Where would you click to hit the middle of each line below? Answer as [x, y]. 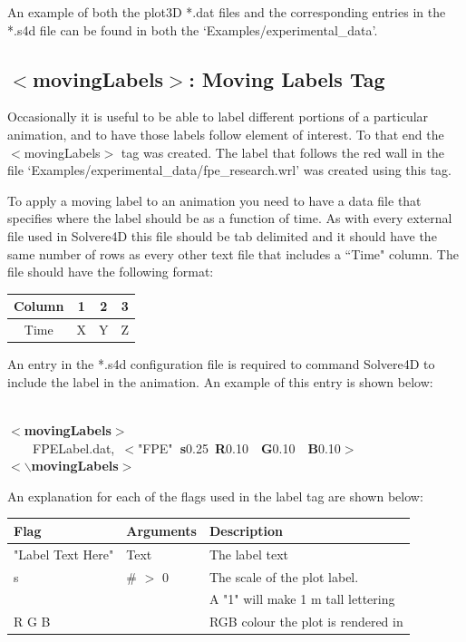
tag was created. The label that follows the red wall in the [282, 152]
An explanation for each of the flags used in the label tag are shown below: [215, 496]
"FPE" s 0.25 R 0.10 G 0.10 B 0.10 [239, 447]
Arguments [161, 530]
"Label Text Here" [64, 554]
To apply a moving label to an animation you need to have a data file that [214, 200]
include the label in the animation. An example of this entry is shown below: [220, 381]
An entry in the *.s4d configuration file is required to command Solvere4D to [221, 364]
